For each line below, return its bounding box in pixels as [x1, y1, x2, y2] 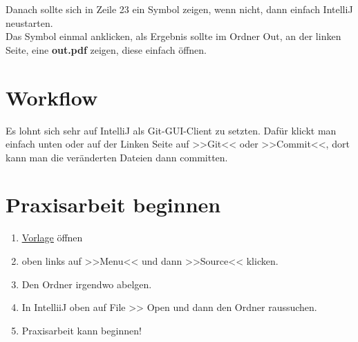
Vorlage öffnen [21, 230, 83, 245]
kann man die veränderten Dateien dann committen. [6, 150, 228, 164]
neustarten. [6, 15, 53, 30]
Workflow [6, 83, 98, 111]
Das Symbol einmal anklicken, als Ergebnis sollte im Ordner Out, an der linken [6, 29, 341, 43]
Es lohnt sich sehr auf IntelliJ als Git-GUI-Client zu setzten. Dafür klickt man [6, 123, 337, 137]
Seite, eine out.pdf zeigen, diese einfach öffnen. [6, 42, 207, 57]
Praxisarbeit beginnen [6, 190, 221, 219]
